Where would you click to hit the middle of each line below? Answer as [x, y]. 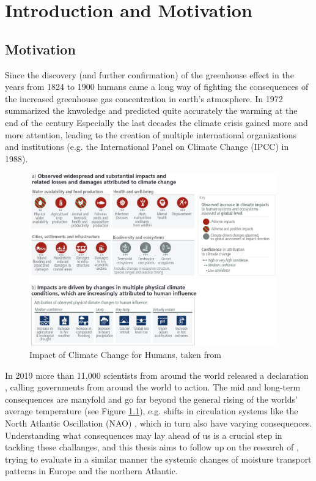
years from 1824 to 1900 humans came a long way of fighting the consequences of [157, 87]
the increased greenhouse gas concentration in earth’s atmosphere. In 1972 [144, 98]
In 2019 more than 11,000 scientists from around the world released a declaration [157, 375]
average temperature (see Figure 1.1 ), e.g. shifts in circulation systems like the [152, 411]
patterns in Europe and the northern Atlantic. [91, 471]
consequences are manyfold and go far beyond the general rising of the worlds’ [151, 399]
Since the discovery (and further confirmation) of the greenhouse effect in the [149, 74]
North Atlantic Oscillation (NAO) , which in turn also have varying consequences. [159, 423]
